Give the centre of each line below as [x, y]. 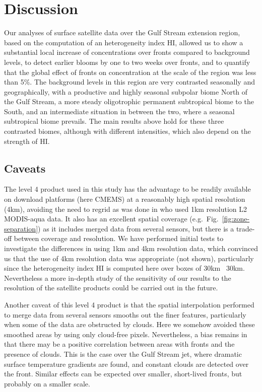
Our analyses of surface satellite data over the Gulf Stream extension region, [122, 32]
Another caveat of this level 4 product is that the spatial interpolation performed [129, 304]
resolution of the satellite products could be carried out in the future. [111, 288]
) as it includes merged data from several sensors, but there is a [136, 228]
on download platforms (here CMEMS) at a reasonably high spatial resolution [125, 199]
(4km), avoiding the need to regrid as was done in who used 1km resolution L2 [126, 209]
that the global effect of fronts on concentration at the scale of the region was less [130, 72]
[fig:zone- [236, 219]
